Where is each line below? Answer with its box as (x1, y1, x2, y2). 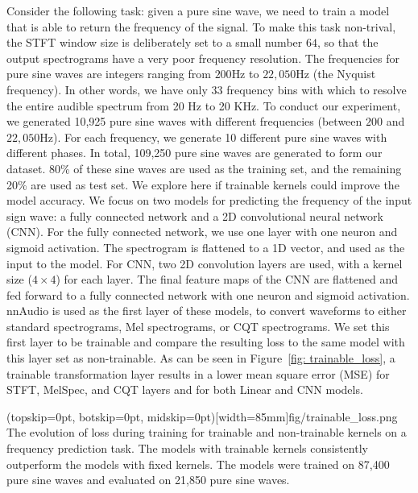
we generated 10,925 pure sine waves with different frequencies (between (6, 113, 362, 130)
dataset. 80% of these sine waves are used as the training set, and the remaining (6, 159, 402, 176)
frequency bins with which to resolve (226, 81, 407, 97)
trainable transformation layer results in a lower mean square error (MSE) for (6, 365, 390, 382)
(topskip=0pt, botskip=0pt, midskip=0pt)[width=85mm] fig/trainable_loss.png (6, 408, 398, 425)
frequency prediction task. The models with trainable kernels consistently (6, 440, 368, 457)
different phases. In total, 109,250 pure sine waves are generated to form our (6, 144, 383, 161)
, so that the (317, 34, 379, 51)
